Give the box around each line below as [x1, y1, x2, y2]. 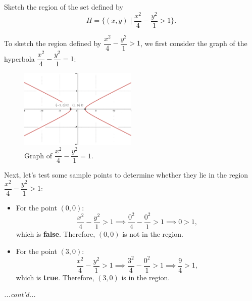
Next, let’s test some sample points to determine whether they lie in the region [4, 169, 248, 180]
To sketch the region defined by [4, 37, 102, 48]
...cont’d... [4, 289, 36, 299]
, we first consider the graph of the [140, 37, 247, 48]
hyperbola [4, 53, 35, 64]
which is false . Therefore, [16, 229, 95, 239]
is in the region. [121, 272, 170, 282]
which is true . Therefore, [16, 272, 94, 282]
